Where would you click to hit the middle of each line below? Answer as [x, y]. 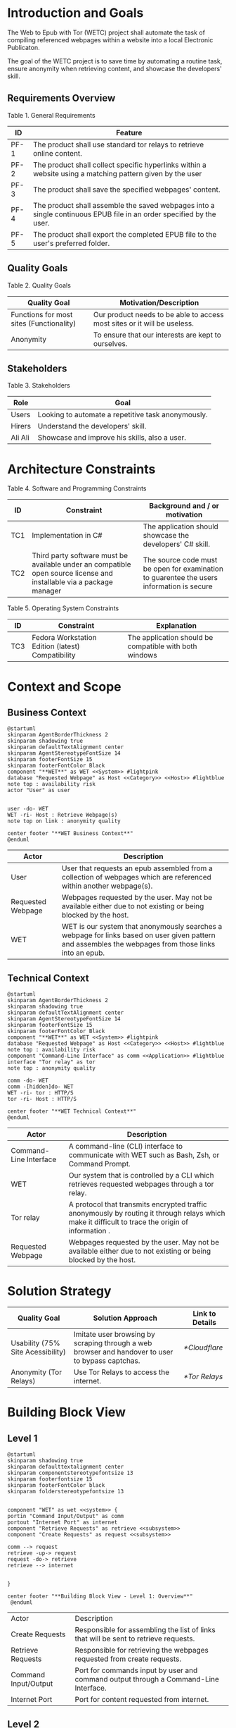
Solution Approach [125, 1318]
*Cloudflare [203, 1347]
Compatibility [53, 655]
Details [204, 1323]
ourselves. [111, 343]
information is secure [178, 586]
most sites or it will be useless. [144, 323]
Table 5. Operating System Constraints [63, 608]
